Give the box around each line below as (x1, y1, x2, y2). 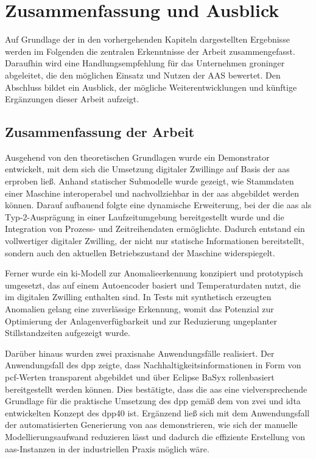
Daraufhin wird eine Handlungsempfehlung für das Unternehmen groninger (5, 57, 285, 69)
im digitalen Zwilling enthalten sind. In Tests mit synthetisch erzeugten (5, 290, 272, 303)
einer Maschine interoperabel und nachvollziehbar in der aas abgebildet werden (5, 186, 300, 199)
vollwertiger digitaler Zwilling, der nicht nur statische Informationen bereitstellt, (5, 234, 304, 247)
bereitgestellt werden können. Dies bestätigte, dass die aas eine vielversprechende (5, 382, 307, 395)
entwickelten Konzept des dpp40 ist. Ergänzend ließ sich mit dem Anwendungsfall (5, 406, 310, 419)
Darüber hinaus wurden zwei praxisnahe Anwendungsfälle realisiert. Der (5, 346, 275, 359)
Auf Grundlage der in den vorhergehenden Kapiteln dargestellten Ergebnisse (5, 33, 290, 46)
